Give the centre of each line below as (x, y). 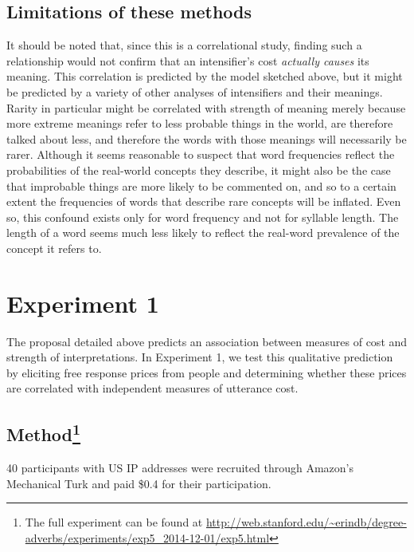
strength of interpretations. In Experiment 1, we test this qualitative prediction (200, 357)
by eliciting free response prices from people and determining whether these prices (207, 372)
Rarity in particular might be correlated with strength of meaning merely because (206, 107)
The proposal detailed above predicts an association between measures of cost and (207, 341)
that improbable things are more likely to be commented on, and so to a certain (201, 185)
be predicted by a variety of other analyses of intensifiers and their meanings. (195, 91)
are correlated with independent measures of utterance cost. (152, 388)
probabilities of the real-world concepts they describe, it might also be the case (199, 170)
